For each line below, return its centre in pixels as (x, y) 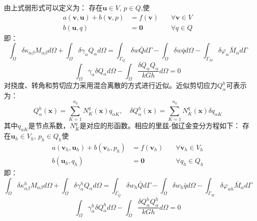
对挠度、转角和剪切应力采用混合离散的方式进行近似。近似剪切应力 (111, 85)
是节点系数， (49, 125)
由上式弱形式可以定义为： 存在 (53, 7)
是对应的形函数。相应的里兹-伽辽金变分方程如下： (160, 125)
